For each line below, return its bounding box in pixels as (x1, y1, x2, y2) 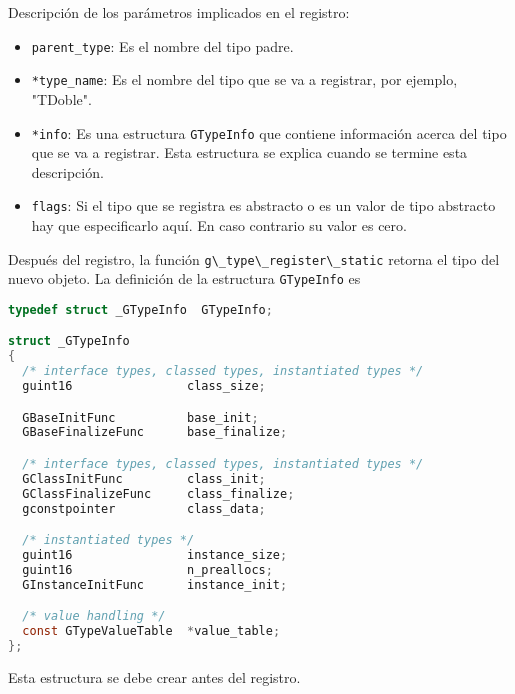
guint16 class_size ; (22, 379, 266, 394)
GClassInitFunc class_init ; (22, 471, 266, 486)
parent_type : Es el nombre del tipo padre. (31, 35, 294, 56)
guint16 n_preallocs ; (22, 562, 273, 577)
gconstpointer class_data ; (22, 501, 266, 516)
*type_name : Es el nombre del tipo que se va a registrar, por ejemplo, (31, 69, 458, 90)
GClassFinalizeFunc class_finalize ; (22, 486, 295, 501)
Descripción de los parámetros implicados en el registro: (8, 2, 350, 22)
